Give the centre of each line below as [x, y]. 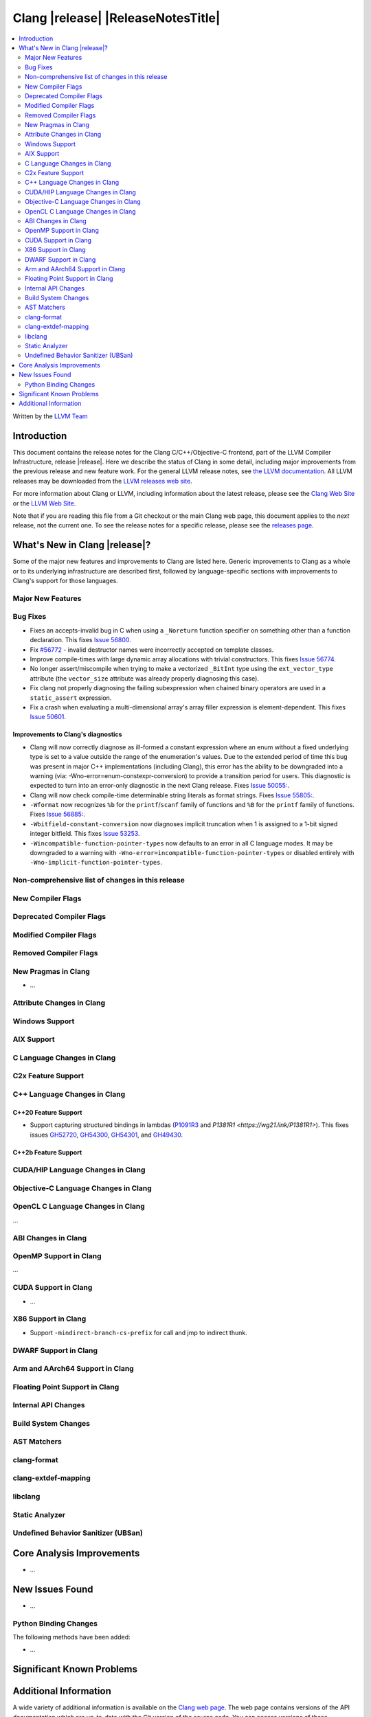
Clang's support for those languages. [65, 581]
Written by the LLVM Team [50, 416]
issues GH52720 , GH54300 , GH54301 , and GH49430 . [106, 1135]
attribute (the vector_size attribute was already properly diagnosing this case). [144, 678]
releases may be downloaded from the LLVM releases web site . [102, 481]
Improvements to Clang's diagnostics [67, 734]
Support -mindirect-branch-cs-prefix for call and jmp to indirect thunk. [138, 1332]
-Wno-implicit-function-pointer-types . [96, 863]
